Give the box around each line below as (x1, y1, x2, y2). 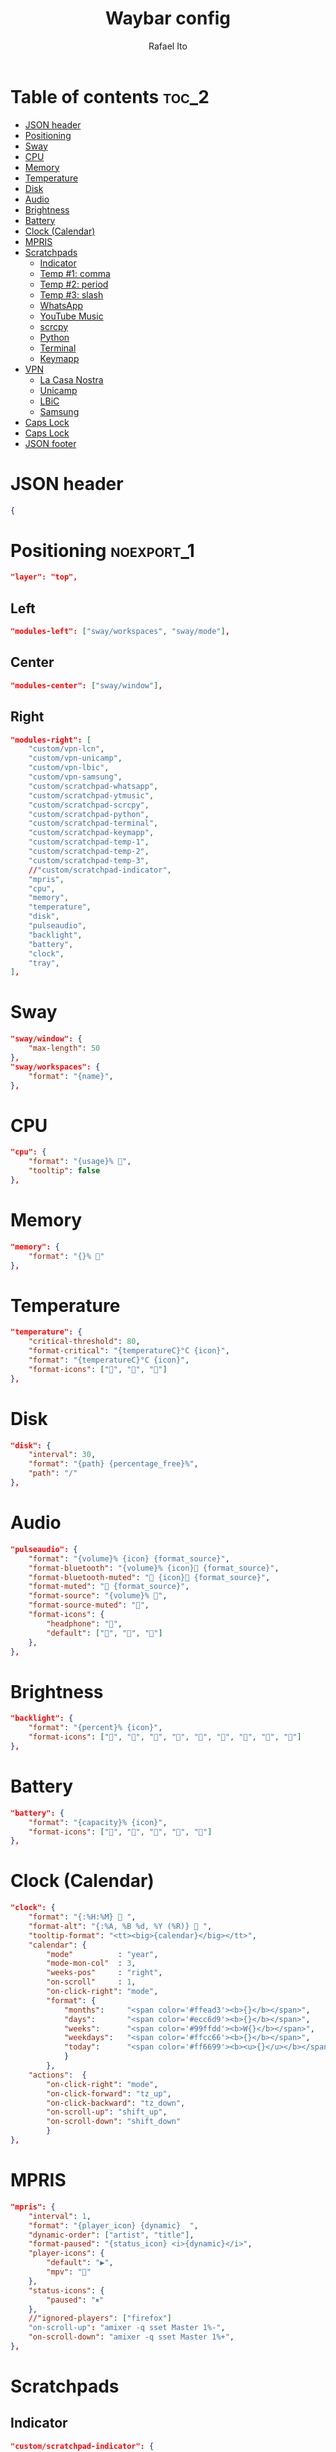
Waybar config (104, 7, 232, 30)
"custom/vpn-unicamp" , (28, 753, 123, 764)
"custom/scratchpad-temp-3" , (28, 855, 150, 866)
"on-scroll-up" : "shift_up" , (46, 2107, 168, 2117)
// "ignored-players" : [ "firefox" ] (28, 2313, 172, 2324)
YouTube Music (39, 310, 104, 322)
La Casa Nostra (39, 373, 104, 386)
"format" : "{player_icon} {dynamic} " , (28, 2220, 199, 2231)
